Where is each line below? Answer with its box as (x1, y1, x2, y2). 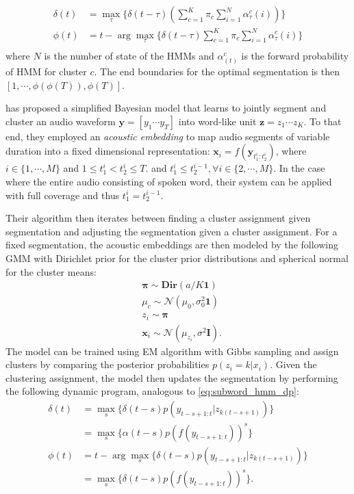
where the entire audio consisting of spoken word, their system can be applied (5, 174, 332, 188)
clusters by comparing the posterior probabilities (5, 357, 210, 372)
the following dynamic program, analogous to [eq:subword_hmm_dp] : (5, 384, 299, 398)
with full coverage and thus (5, 187, 120, 202)
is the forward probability (241, 48, 349, 62)
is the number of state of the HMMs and (44, 48, 214, 62)
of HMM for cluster (5, 64, 87, 78)
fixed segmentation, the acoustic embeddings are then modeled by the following (5, 237, 338, 252)
